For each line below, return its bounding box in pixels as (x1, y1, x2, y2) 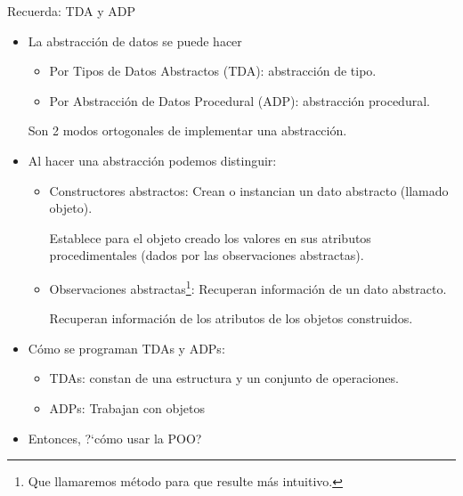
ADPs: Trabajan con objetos (49, 398, 206, 417)
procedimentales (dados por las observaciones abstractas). (49, 246, 364, 264)
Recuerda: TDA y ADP (7, 2, 135, 20)
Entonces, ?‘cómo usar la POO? (28, 428, 202, 447)
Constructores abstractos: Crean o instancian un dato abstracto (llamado (49, 181, 449, 199)
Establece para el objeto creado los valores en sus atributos (49, 228, 371, 247)
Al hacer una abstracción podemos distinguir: (28, 150, 277, 169)
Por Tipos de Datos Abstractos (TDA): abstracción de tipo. (49, 61, 377, 80)
